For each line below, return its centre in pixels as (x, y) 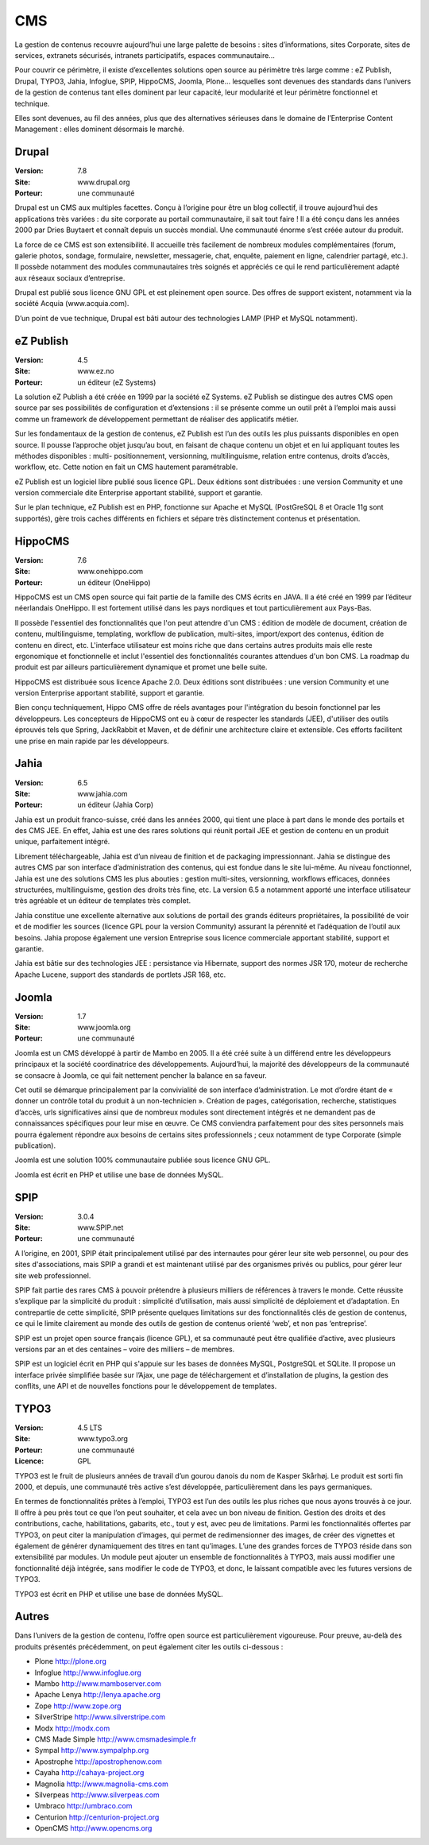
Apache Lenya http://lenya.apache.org (97, 1695)
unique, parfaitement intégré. (62, 842)
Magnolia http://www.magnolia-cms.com (101, 1784)
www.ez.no (96, 371)
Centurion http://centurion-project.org (97, 1817)
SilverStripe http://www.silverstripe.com (100, 1717)
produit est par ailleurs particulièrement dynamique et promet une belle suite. (141, 667)
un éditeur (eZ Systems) (117, 382)
